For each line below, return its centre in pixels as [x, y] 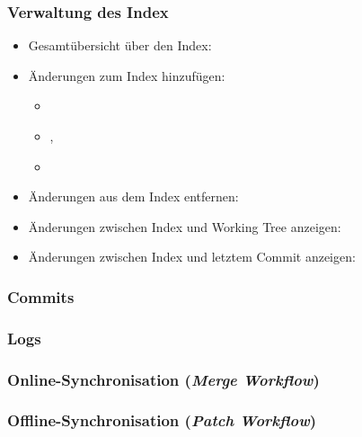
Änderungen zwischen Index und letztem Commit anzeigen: [192, 257]
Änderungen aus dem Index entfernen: [133, 196]
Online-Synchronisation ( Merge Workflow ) [163, 379]
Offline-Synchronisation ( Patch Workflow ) [162, 420]
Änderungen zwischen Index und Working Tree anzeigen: [185, 226]
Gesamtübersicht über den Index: [120, 45]
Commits [41, 296]
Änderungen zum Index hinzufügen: [127, 75]
